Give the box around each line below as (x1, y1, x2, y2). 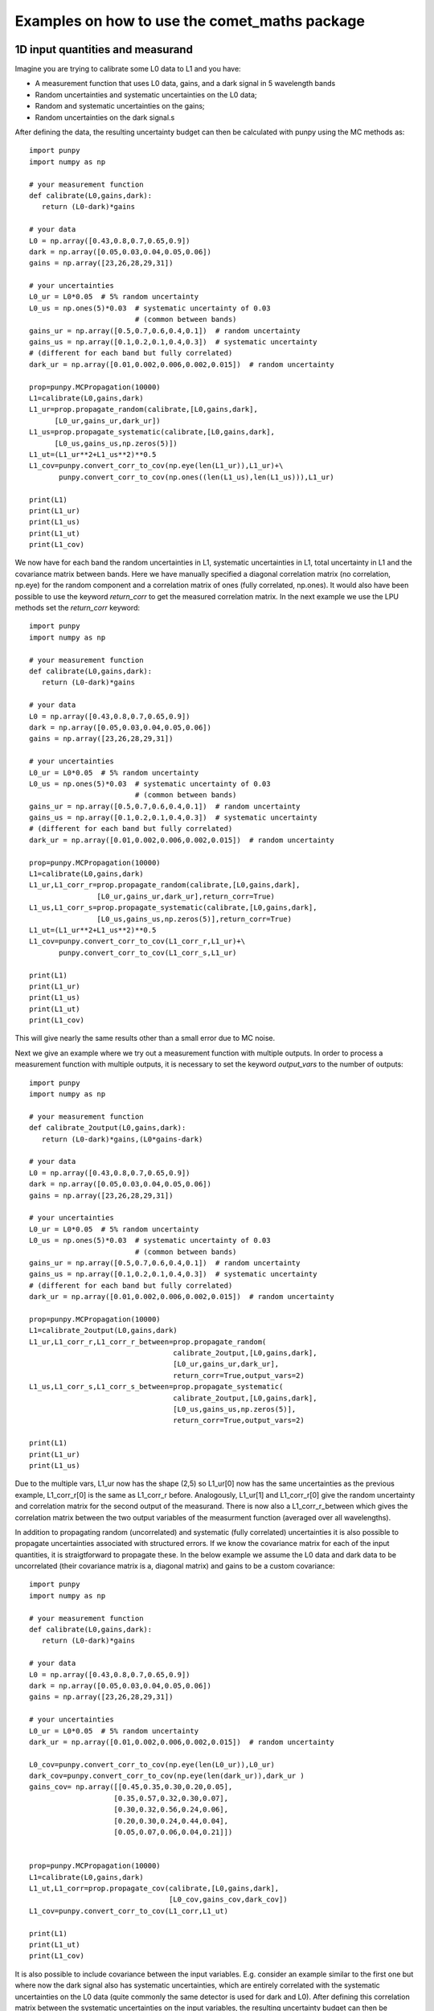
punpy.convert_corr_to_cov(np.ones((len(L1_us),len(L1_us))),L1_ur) (59, 472, 334, 482)
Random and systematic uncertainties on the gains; (35, 101, 205, 111)
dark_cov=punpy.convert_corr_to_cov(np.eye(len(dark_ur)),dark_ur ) (29, 1771, 305, 1781)
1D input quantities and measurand (14, 43, 193, 56)
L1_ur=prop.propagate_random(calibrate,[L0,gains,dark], (29, 405, 259, 414)
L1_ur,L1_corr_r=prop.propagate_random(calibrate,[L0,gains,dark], (29, 881, 301, 890)
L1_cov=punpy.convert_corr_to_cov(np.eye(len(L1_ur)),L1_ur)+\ (29, 461, 284, 471)
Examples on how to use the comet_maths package (14, 12, 366, 30)
